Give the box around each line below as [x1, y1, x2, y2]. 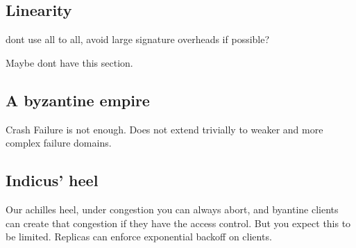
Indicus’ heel [6, 170, 99, 191]
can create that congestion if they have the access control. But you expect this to [6, 215, 351, 230]
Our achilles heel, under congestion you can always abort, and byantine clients [6, 201, 339, 216]
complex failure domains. [6, 135, 112, 150]
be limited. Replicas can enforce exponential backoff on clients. [6, 229, 272, 244]
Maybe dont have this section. [6, 55, 133, 69]
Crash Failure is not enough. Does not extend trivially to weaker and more [6, 122, 323, 136]
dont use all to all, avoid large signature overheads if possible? [6, 32, 270, 47]
